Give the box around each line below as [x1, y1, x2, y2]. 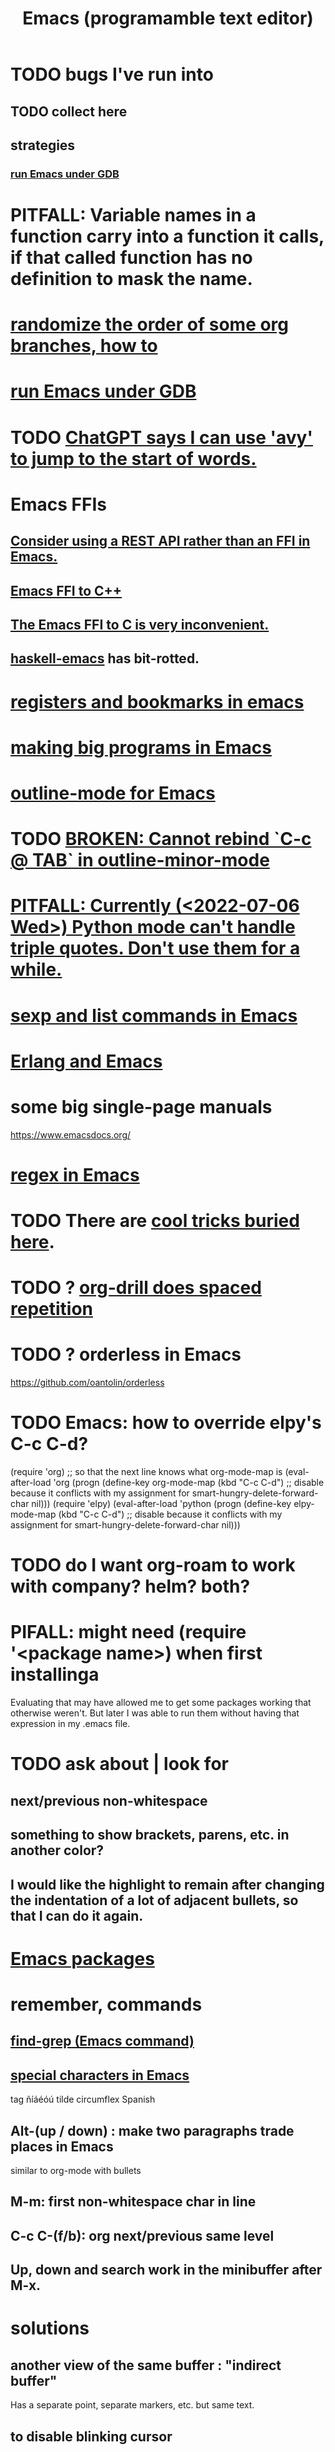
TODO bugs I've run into [10, 63, 214, 86]
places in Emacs [10, 2138, 114, 2155]
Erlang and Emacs [10, 1050, 163, 1072]
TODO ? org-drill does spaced [10, 1277, 262, 1299]
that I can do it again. [10, 1907, 144, 1924]
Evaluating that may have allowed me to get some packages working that [10, 1697, 312, 1709]
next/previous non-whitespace [10, 1792, 208, 1809]
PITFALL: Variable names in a [10, 204, 257, 227]
